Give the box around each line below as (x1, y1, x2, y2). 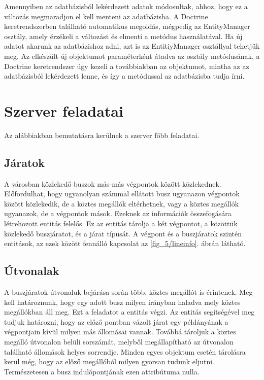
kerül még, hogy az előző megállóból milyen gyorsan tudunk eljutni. (4, 356, 214, 367)
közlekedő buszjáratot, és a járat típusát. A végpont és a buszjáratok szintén (4, 228, 242, 238)
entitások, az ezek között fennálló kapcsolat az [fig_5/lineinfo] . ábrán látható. (4, 238, 246, 249)
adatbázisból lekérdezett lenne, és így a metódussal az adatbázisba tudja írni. (4, 71, 245, 81)
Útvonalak (4, 263, 59, 279)
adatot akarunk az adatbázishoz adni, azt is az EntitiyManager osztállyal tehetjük (4, 41, 260, 51)
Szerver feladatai (4, 100, 123, 121)
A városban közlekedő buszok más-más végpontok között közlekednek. (4, 178, 221, 189)
